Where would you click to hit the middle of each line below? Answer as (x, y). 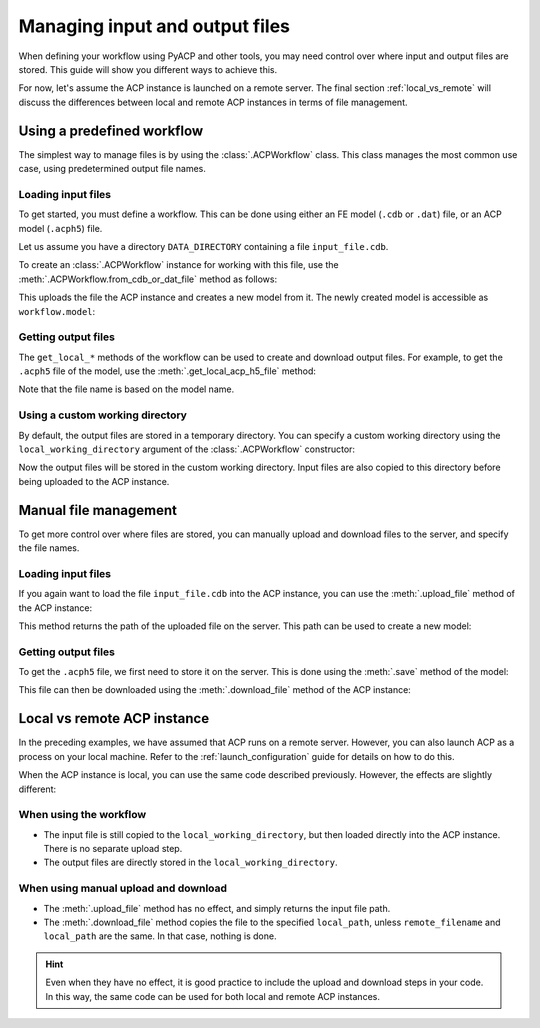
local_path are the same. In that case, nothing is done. (160, 936)
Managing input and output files (154, 26)
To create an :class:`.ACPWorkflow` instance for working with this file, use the (178, 265)
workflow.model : (57, 311)
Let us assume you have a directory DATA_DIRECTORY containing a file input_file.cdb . (203, 246)
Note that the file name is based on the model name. (126, 389)
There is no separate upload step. (113, 849)
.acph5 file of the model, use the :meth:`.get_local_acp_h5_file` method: (167, 371)
